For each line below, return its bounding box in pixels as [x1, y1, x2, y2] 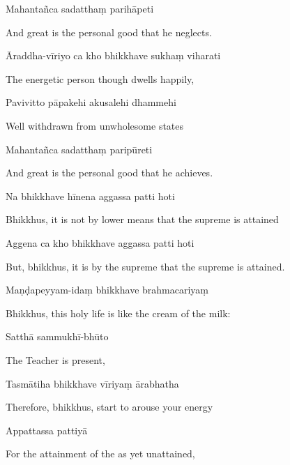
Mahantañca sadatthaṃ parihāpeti [6, 1, 154, 15]
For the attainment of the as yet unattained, [6, 446, 195, 461]
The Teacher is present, [6, 352, 105, 367]
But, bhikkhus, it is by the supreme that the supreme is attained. [6, 259, 285, 273]
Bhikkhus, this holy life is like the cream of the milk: [6, 305, 231, 320]
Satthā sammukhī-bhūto [6, 329, 109, 344]
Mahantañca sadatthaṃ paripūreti [6, 142, 153, 156]
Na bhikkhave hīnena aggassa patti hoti [6, 188, 175, 203]
